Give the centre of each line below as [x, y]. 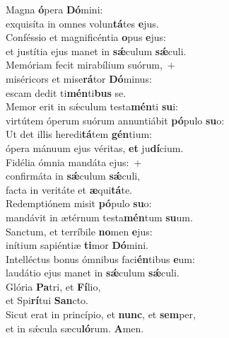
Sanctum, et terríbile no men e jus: [79, 231]
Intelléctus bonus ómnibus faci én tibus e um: [100, 258]
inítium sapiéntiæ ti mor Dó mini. [77, 245]
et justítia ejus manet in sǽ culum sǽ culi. [96, 51]
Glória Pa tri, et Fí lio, [53, 286]
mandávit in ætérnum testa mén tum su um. [99, 217]
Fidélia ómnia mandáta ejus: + [74, 162]
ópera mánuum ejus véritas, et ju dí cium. [95, 147]
